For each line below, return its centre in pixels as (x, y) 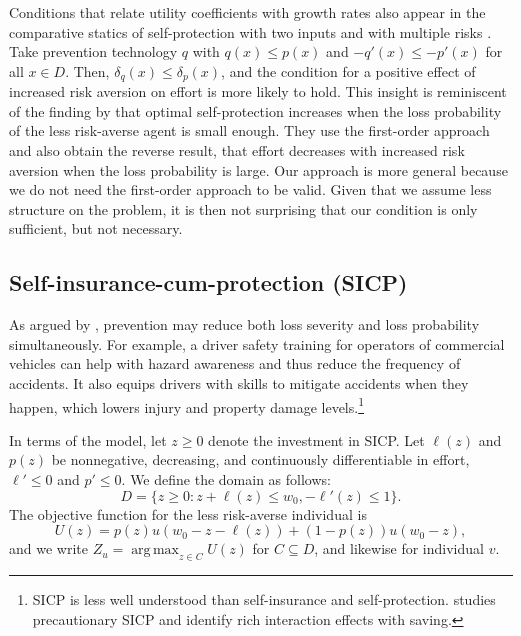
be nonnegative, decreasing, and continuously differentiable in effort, (260, 459)
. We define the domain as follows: (226, 479)
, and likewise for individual (399, 548)
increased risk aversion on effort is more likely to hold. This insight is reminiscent (258, 91)
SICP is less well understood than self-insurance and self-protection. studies (264, 598)
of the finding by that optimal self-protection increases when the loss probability (255, 110)
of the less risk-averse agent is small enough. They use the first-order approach (249, 130)
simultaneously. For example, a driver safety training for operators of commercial (257, 343)
